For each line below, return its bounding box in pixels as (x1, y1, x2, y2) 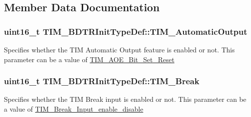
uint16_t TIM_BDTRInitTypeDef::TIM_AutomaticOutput (4, 25, 248, 37)
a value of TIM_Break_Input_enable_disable (4, 104, 143, 114)
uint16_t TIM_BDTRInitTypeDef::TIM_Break (4, 75, 200, 87)
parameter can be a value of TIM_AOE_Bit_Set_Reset (4, 54, 175, 64)
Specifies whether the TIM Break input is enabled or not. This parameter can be (4, 94, 247, 104)
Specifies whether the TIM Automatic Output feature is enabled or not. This (4, 45, 235, 54)
